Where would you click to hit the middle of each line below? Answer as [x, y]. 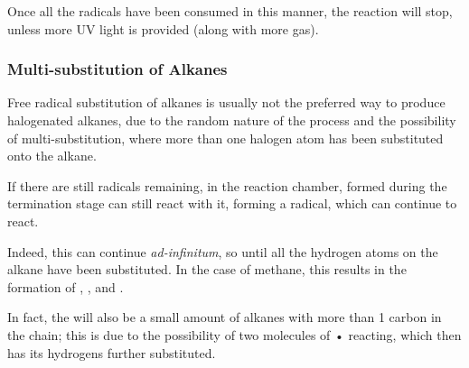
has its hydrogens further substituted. [112, 352]
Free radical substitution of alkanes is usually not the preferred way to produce [226, 102]
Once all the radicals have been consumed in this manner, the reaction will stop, [230, 11]
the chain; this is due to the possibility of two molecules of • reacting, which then [234, 334]
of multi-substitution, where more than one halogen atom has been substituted [225, 138]
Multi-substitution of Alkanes [117, 69]
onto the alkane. [52, 156]
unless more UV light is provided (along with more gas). [163, 28]
